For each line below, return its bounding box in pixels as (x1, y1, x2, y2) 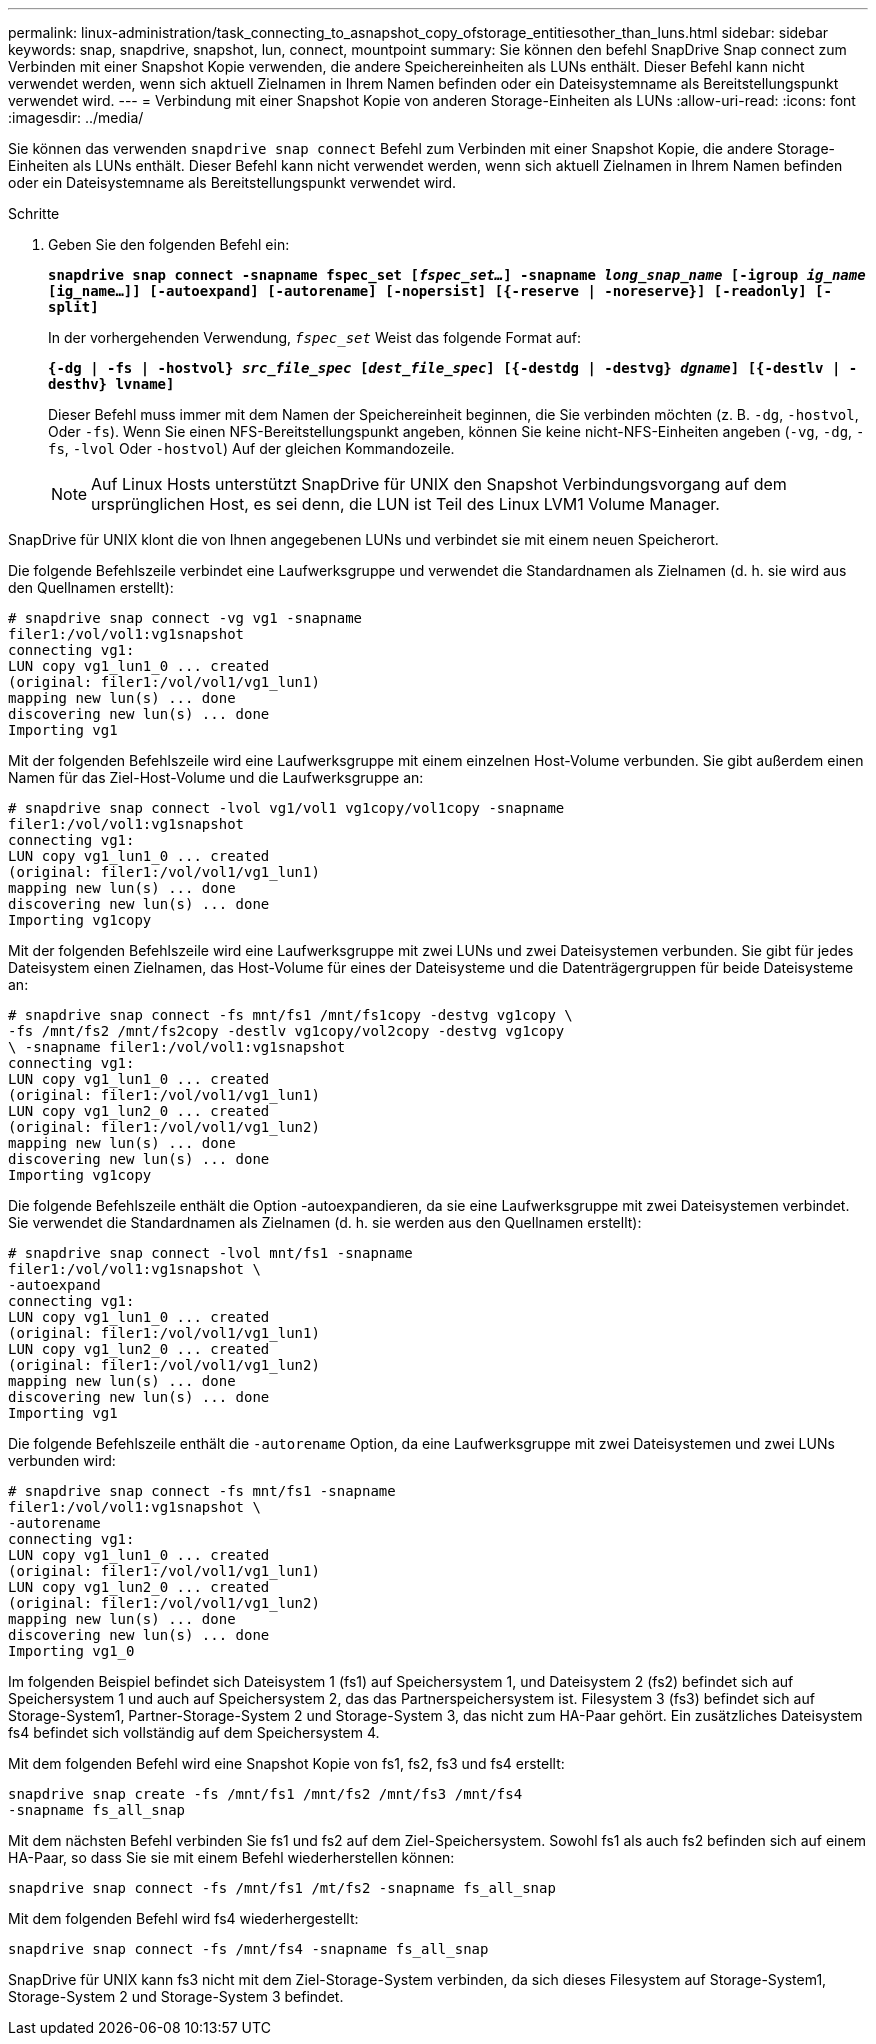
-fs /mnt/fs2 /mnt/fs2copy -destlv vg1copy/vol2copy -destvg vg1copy (8, 1023, 565, 1039)
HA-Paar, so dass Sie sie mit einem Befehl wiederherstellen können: (8, 1849, 455, 1866)
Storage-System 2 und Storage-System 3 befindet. (8, 1988, 344, 2005)
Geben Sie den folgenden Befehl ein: (48, 236, 290, 253)
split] (48, 299, 99, 315)
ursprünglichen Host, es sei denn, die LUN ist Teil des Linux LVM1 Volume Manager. (91, 494, 720, 514)
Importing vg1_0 (8, 1643, 135, 1659)
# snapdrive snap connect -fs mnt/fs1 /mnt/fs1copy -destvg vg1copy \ (8, 1007, 573, 1023)
